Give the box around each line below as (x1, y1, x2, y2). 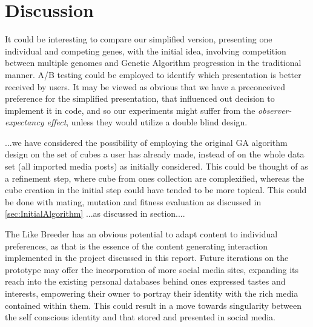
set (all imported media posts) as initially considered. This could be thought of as (5, 160, 308, 173)
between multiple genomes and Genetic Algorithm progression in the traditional (5, 56, 301, 69)
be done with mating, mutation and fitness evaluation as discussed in (5, 195, 262, 208)
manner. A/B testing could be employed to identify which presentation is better (5, 68, 301, 81)
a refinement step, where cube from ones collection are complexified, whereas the (5, 171, 305, 184)
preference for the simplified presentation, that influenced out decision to (5, 92, 275, 105)
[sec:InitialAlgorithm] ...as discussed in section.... (5, 207, 185, 220)
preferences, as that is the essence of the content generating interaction (5, 239, 268, 252)
